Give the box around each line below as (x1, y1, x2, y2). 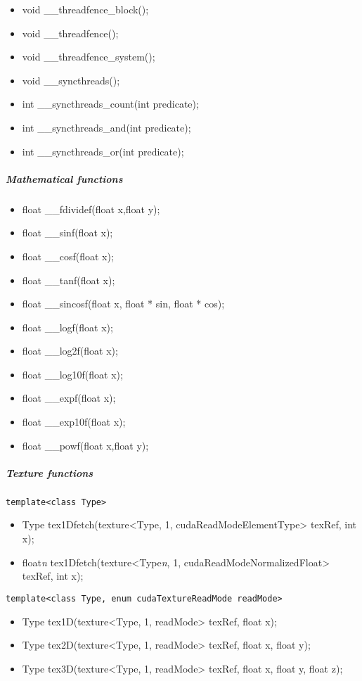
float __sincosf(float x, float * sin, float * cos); (22, 296, 225, 311)
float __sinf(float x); (22, 225, 113, 240)
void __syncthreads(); (22, 72, 120, 87)
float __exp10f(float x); (22, 414, 126, 429)
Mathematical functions (6, 171, 123, 186)
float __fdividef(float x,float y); (22, 201, 160, 216)
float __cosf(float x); (22, 248, 114, 263)
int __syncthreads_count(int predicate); (22, 96, 199, 111)
